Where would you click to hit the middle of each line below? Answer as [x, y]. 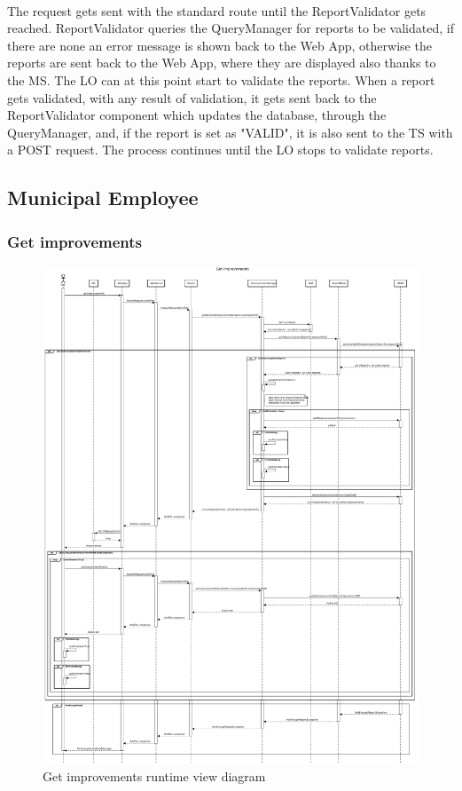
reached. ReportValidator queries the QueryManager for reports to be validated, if [231, 28]
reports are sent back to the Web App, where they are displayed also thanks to [222, 63]
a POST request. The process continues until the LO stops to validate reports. [220, 150]
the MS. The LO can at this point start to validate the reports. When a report [221, 79]
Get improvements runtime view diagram [154, 775]
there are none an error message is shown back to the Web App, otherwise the [219, 45]
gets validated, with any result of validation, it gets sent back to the [192, 97]
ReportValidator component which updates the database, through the [197, 115]
